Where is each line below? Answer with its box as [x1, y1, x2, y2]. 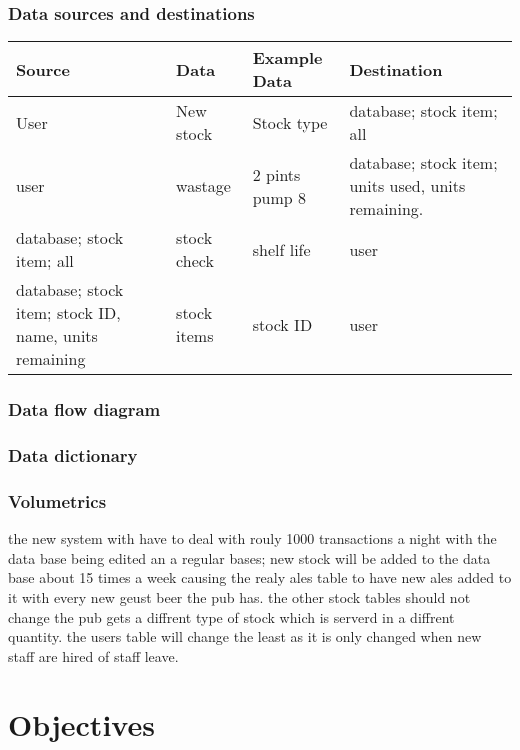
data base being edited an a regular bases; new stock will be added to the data [8, 547, 491, 568]
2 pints [252, 162, 301, 186]
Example [252, 46, 323, 70]
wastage [176, 174, 231, 198]
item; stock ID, [16, 301, 121, 325]
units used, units [349, 174, 466, 198]
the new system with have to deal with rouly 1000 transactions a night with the [8, 528, 497, 549]
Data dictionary [8, 442, 138, 467]
